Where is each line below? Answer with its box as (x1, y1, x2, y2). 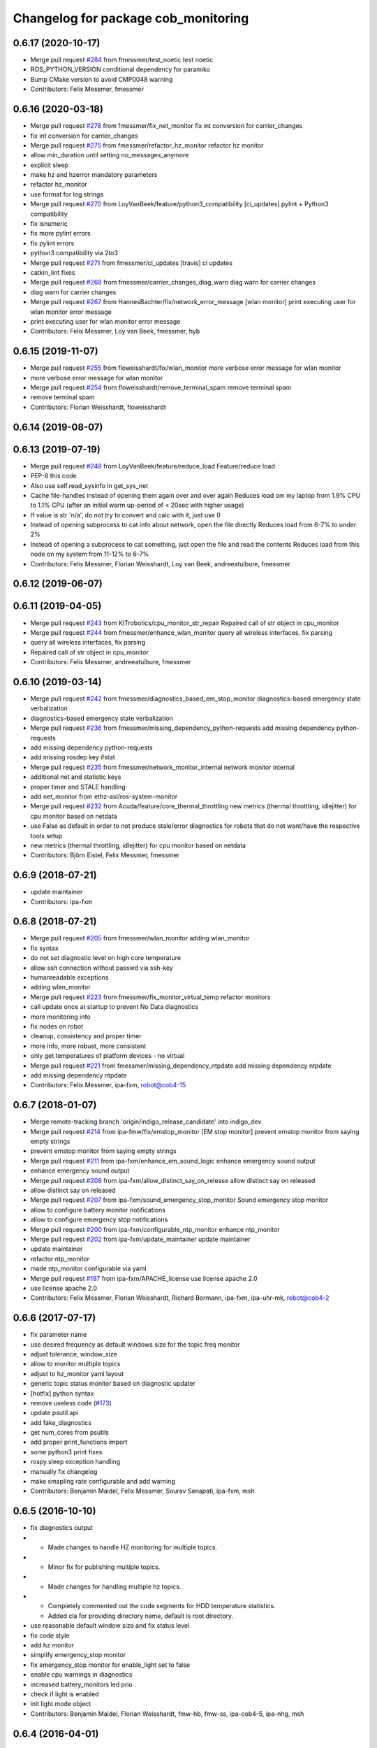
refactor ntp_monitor (30, 1254, 90, 1263)
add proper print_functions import (30, 1438, 128, 1447)
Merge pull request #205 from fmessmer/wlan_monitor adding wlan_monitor (30, 934, 250, 943)
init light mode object (30, 1700, 91, 1708)
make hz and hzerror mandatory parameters (30, 171, 158, 179)
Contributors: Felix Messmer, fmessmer (30, 85, 145, 94)
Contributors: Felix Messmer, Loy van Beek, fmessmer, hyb (30, 327, 200, 336)
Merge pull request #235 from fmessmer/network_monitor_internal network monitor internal (30, 763, 295, 771)
